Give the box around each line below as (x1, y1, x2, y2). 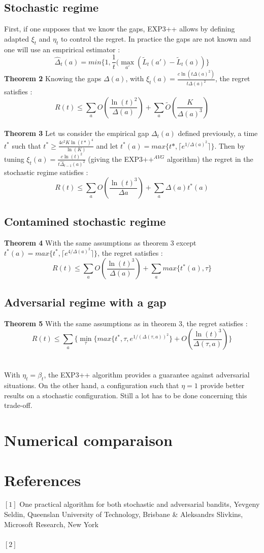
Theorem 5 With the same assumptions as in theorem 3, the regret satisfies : (4, 318, 248, 328)
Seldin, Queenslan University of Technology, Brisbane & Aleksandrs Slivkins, (4, 509, 243, 520)
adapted (4, 33, 29, 44)
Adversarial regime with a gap (4, 294, 167, 309)
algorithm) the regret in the (167, 153, 253, 164)
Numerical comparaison (4, 430, 173, 451)
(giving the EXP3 (88, 153, 143, 164)
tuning (4, 153, 24, 164)
